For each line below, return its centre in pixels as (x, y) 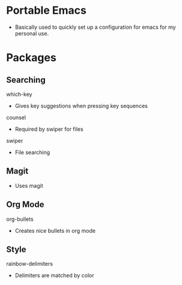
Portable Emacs (47, 10)
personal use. (32, 33)
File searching (32, 152)
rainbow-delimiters (29, 264)
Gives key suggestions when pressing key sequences (81, 106)
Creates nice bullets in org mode (55, 230)
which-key (19, 94)
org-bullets (20, 219)
